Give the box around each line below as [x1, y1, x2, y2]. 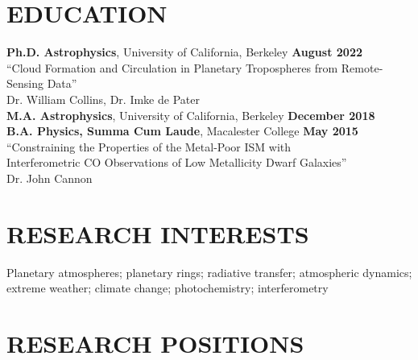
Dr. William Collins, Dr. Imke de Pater [6, 90, 200, 107]
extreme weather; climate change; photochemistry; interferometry [6, 279, 329, 296]
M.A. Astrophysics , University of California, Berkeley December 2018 [6, 106, 375, 123]
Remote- [341, 59, 383, 76]
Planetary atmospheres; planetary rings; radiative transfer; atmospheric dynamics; [6, 263, 412, 280]
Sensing [6, 75, 43, 92]
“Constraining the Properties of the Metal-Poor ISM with [6, 138, 292, 155]
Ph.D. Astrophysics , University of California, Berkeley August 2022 [6, 43, 362, 60]
